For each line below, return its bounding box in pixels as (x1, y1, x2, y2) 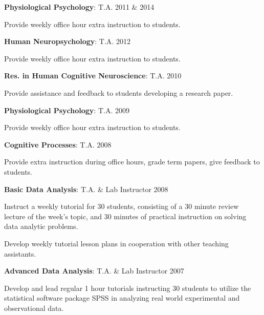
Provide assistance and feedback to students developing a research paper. (4, 87, 233, 98)
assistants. (4, 248, 36, 259)
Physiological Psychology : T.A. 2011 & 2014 (4, 2, 155, 12)
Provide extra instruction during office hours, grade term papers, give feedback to (4, 156, 260, 167)
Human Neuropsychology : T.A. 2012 (4, 36, 130, 47)
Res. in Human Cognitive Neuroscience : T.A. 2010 (4, 70, 182, 81)
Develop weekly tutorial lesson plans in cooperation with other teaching (4, 238, 229, 248)
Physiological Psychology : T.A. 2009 (4, 104, 129, 115)
